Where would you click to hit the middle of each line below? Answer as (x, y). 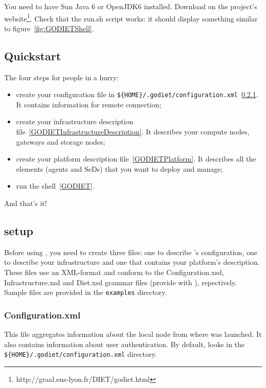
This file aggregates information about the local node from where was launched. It (133, 334)
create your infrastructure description (75, 121)
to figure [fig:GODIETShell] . (49, 28)
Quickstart (33, 55)
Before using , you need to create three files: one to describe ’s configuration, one (131, 252)
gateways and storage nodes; (61, 141)
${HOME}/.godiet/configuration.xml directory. (81, 354)
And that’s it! (26, 203)
